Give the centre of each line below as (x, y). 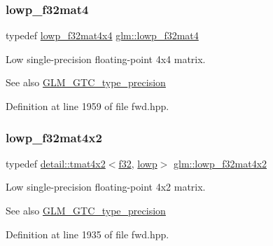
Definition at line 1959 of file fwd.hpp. (87, 106)
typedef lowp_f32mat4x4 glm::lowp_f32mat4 (102, 35)
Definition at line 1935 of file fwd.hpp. (87, 234)
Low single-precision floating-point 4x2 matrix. (106, 187)
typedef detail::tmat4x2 (56, 163)
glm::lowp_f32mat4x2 (220, 163)
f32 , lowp (138, 163)
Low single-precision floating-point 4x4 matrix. (106, 59)
